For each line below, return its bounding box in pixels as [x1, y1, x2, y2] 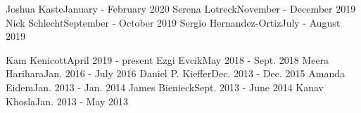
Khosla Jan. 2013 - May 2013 [6, 93, 129, 108]
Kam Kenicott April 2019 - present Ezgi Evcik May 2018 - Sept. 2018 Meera [6, 52, 329, 67]
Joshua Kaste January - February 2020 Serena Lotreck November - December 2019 [6, 1, 356, 15]
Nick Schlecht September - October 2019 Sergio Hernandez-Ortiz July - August [6, 15, 341, 29]
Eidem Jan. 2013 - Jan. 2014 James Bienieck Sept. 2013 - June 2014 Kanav [6, 79, 324, 94]
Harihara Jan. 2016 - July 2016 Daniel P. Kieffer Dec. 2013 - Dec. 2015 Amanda [6, 66, 345, 81]
